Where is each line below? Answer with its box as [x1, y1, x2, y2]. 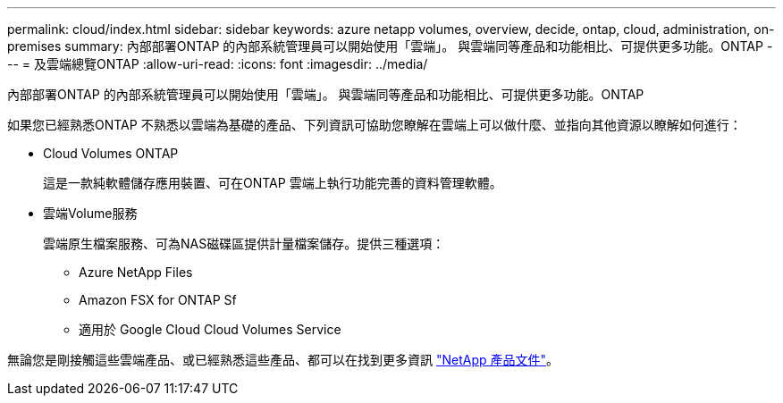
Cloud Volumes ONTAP [43, 146, 179, 161]
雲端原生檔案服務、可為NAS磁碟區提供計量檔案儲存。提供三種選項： [43, 236, 445, 251]
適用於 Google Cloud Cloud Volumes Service [79, 322, 341, 337]
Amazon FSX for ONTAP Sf [79, 292, 237, 307]
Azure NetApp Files [79, 264, 193, 280]
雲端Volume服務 [43, 206, 138, 221]
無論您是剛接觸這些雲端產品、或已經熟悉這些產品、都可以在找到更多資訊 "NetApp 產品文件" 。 [7, 352, 560, 367]
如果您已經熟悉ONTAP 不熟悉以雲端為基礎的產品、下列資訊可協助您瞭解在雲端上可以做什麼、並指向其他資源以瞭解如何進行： [7, 117, 742, 132]
